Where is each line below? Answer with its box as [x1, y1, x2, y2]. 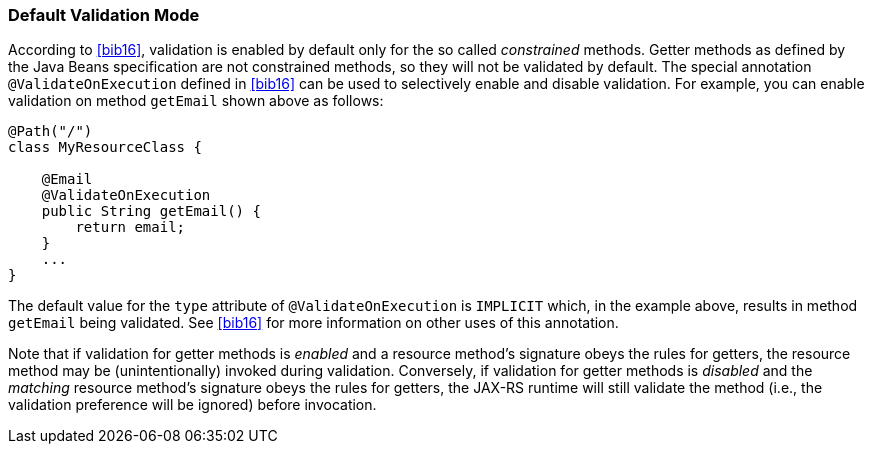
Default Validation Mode [8, 5, 200, 25]
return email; [75, 219, 186, 236]
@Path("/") [8, 123, 93, 140]
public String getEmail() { [41, 203, 261, 220]
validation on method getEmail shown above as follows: [8, 92, 384, 110]
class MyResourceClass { [8, 139, 202, 156]
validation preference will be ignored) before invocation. [8, 396, 377, 414]
